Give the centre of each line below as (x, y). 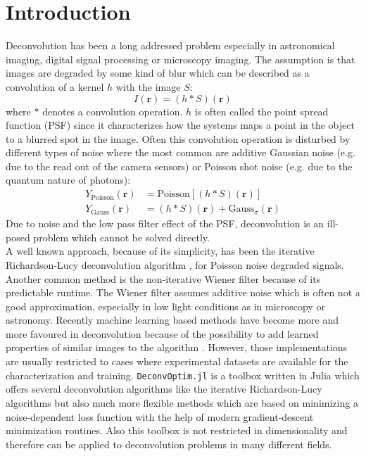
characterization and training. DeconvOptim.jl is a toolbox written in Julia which (183, 375)
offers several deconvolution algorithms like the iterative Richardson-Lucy (164, 389)
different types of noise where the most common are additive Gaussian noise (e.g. (181, 152)
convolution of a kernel (55, 86)
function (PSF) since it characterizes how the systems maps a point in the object (180, 125)
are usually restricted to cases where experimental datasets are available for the (177, 361)
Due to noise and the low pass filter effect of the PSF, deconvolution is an (165, 223)
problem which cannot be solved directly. (121, 237)
